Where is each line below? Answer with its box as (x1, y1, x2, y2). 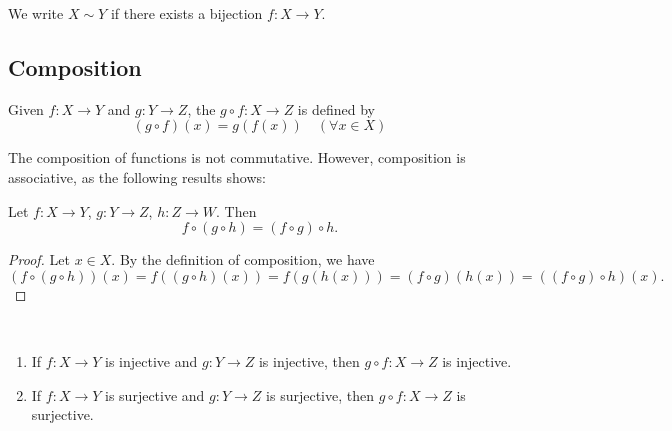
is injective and (105, 350, 198, 371)
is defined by (297, 98, 375, 119)
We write (8, 3, 64, 23)
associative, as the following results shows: (8, 166, 266, 187)
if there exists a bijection (110, 3, 263, 23)
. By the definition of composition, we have (111, 249, 375, 270)
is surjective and (105, 384, 205, 405)
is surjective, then (266, 384, 374, 405)
